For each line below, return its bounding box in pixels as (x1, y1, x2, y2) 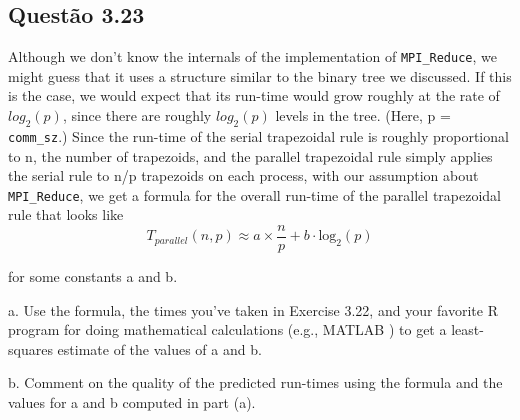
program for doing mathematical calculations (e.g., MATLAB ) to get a (8, 319, 447, 340)
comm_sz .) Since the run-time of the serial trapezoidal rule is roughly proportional (8, 125, 509, 146)
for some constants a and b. (8, 266, 178, 286)
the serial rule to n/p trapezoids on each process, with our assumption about (8, 165, 479, 186)
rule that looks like (8, 204, 124, 225)
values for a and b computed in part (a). (8, 391, 256, 412)
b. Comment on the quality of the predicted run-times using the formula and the (8, 372, 503, 393)
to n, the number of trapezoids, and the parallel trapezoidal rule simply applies (8, 145, 493, 166)
